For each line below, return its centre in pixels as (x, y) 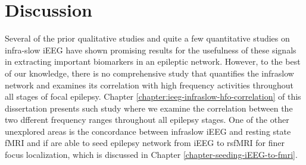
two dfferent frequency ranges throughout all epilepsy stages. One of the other (147, 120)
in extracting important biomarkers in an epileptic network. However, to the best (153, 61)
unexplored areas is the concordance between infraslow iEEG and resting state (148, 131)
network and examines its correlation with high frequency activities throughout (149, 85)
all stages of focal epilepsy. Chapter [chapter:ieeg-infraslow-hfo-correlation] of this (153, 96)
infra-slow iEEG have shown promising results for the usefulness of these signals (151, 50)
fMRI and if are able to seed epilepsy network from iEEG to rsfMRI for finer (145, 143)
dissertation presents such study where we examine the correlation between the (149, 108)
